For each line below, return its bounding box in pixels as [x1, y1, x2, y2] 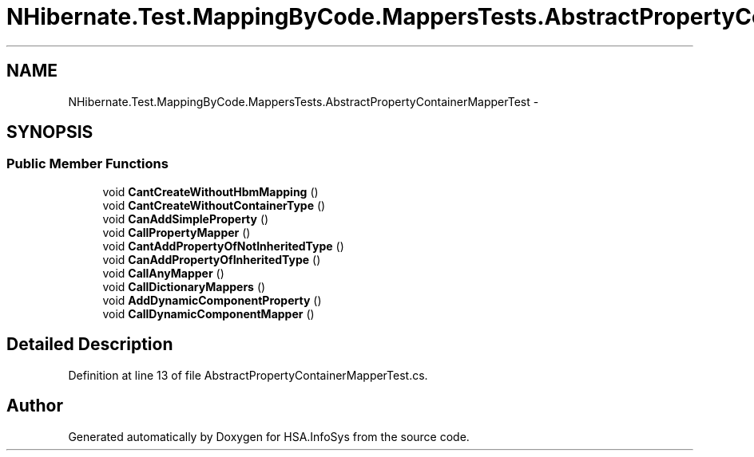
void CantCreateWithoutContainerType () [102, 198, 326, 212]
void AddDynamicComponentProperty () [102, 293, 322, 307]
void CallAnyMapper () [102, 266, 224, 280]
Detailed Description [6, 334, 173, 355]
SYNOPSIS [6, 122, 93, 143]
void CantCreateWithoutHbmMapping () [102, 184, 319, 199]
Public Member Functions [6, 156, 169, 172]
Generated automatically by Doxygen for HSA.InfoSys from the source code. [68, 429, 470, 443]
